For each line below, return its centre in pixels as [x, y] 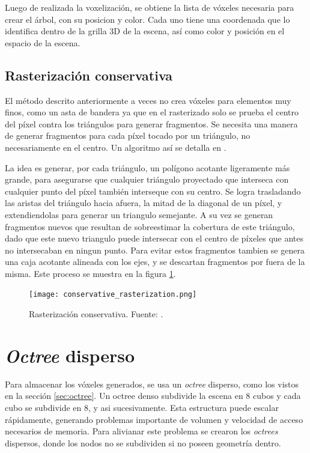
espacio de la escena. [43, 42]
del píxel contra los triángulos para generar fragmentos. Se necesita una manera [151, 123]
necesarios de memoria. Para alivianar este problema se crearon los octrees [141, 431]
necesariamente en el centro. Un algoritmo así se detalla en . [116, 147]
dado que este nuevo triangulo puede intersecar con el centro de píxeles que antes [154, 238]
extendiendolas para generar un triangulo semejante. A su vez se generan [139, 214]
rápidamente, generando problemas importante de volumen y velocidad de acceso [154, 419]
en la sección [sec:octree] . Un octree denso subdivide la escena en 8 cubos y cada [153, 396]
